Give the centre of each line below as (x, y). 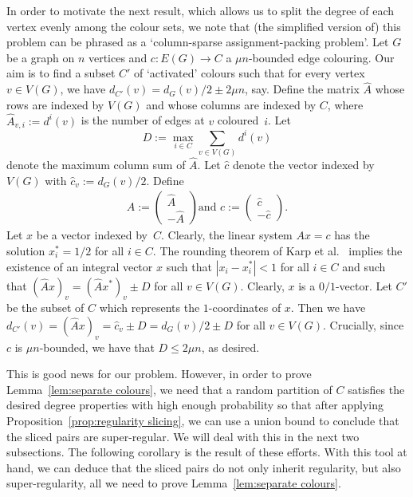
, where (345, 104)
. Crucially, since (364, 324)
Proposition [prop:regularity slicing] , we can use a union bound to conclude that (203, 421)
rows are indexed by (55, 104)
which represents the (149, 308)
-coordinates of (245, 308)
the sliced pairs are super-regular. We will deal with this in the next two (183, 436)
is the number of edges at (143, 120)
